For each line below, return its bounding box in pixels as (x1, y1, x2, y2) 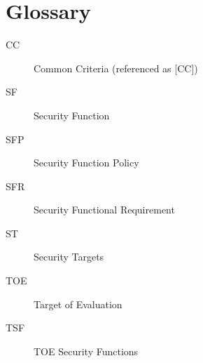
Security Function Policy (34, 155, 139, 170)
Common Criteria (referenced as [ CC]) (34, 60, 198, 75)
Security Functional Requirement (34, 202, 175, 217)
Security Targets (34, 249, 104, 264)
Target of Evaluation (34, 296, 122, 311)
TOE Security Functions (34, 343, 139, 358)
